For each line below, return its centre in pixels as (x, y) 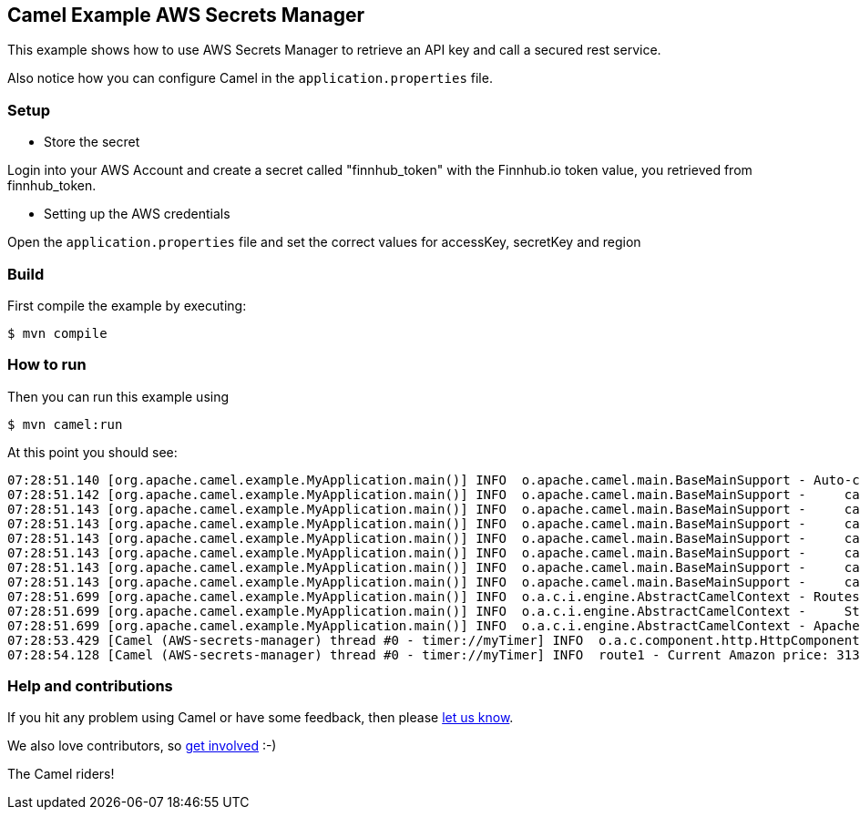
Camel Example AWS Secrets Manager (186, 15)
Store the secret (92, 142)
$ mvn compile (57, 333)
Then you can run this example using (118, 396)
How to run (47, 365)
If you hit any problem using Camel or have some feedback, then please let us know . (261, 718)
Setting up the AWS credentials (137, 214)
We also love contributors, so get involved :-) (142, 746)
